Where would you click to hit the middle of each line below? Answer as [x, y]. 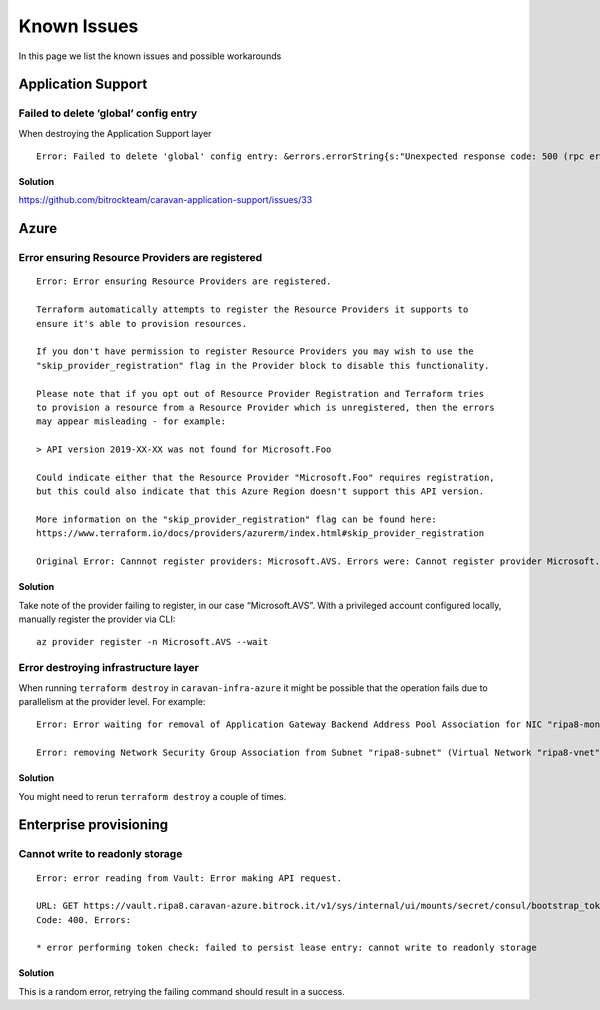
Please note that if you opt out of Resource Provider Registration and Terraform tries [260, 393]
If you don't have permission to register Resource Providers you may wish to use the [255, 351]
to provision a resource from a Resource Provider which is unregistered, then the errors [265, 407]
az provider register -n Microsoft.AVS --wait [152, 642]
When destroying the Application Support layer [115, 133]
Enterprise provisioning [93, 825]
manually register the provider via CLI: [97, 619]
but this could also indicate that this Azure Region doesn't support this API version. [260, 491]
